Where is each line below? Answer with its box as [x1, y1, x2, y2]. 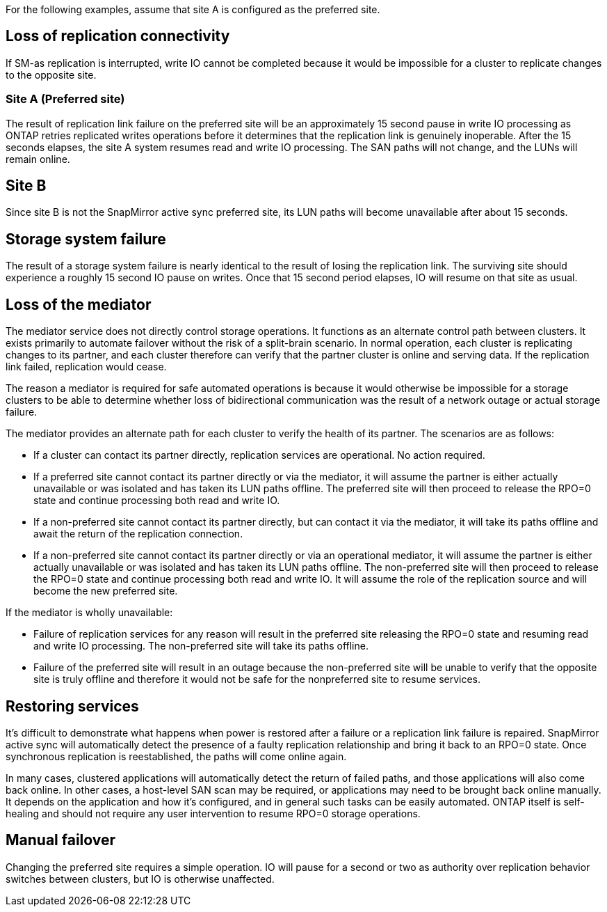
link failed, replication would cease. [6, 361, 167, 373]
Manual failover [6, 831, 116, 849]
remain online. [6, 152, 70, 165]
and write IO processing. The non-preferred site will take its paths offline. [33, 640, 369, 652]
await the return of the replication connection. [33, 528, 243, 540]
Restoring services [6, 697, 139, 715]
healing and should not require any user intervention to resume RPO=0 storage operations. [6, 807, 421, 819]
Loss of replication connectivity [6, 27, 230, 45]
